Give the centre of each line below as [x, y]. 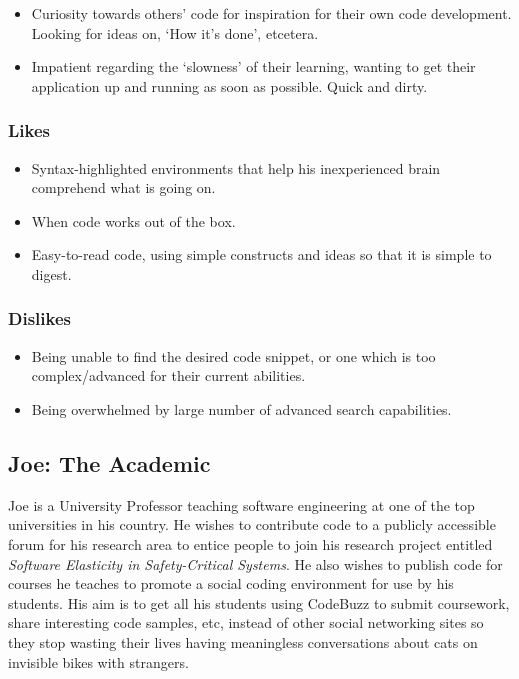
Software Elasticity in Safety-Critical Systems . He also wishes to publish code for [255, 563]
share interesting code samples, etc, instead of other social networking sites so [246, 622]
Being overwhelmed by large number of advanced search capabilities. [241, 408]
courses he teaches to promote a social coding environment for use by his [231, 583]
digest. [51, 273]
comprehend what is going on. [123, 187]
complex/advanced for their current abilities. [168, 375]
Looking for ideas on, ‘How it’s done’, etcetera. [175, 32]
